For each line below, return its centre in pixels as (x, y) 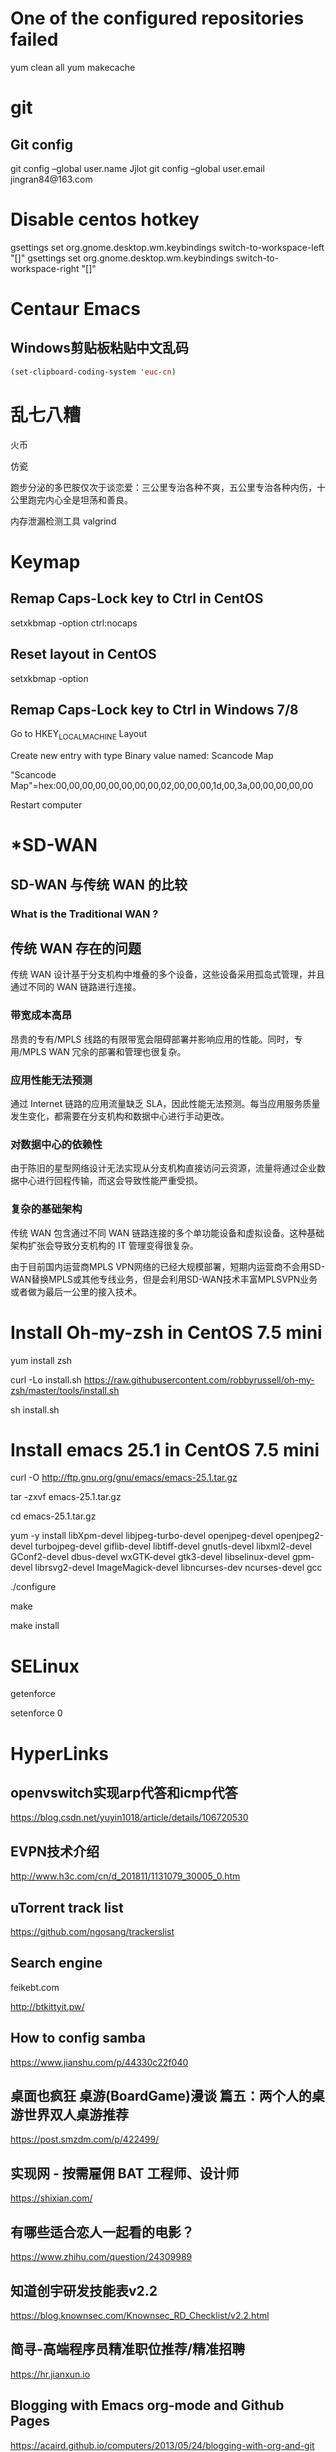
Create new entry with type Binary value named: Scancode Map (142, 756)
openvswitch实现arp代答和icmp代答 (124, 1793)
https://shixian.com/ (51, 2198)
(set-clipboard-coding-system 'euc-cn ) (93, 372)
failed (34, 39)
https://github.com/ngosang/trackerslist (92, 1932)
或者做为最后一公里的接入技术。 (76, 1291)
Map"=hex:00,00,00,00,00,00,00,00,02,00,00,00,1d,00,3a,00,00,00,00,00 (162, 786)
